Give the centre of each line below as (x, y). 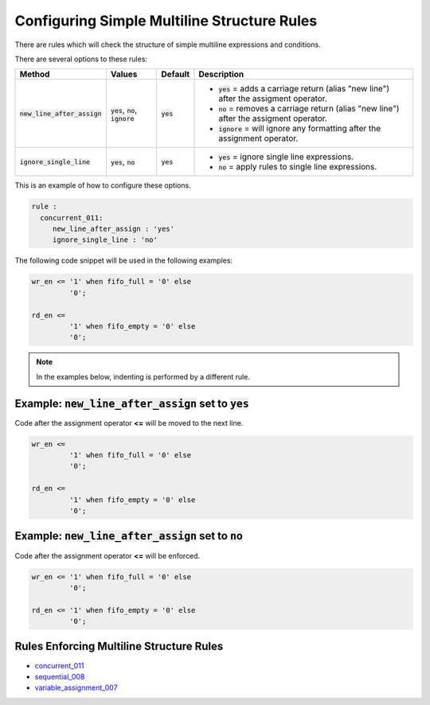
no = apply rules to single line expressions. (298, 167)
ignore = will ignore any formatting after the (300, 129)
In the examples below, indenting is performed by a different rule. (143, 376)
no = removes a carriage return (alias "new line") (309, 109)
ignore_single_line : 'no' (105, 240)
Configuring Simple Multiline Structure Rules (166, 21)
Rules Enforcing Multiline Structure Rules (119, 647)
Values (124, 74)
